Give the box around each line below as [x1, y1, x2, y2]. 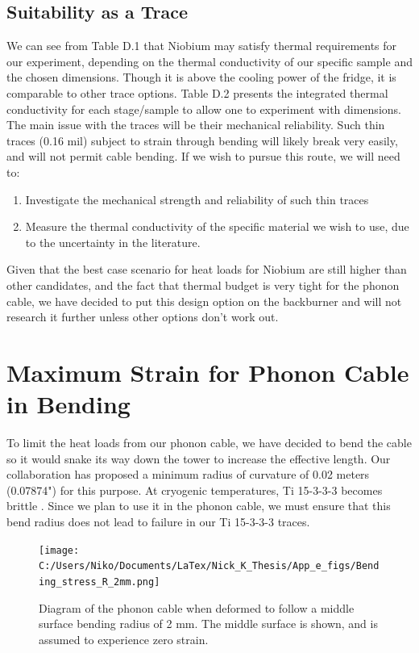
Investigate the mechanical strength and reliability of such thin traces [25, 190, 369, 207]
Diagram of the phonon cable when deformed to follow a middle [39, 599, 355, 616]
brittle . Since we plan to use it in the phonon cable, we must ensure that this [6, 497, 391, 514]
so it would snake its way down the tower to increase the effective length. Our [6, 450, 391, 467]
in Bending [6, 387, 131, 421]
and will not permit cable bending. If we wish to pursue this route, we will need [6, 148, 400, 165]
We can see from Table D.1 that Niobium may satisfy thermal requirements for [6, 37, 397, 54]
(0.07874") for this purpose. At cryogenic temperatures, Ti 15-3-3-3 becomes [6, 481, 383, 498]
